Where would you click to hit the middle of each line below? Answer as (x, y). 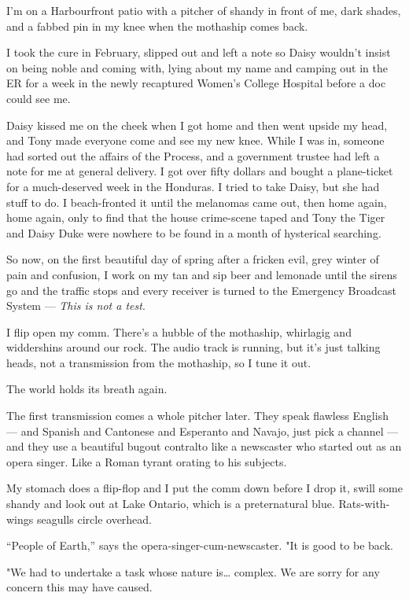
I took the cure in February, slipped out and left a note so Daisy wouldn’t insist (199, 52)
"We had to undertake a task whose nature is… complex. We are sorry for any (193, 571)
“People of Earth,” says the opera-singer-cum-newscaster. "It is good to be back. (200, 545)
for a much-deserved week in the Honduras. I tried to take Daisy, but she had (193, 186)
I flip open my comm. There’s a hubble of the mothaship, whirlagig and (179, 331)
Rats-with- (364, 504)
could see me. (39, 98)
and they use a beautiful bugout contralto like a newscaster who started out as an (204, 446)
